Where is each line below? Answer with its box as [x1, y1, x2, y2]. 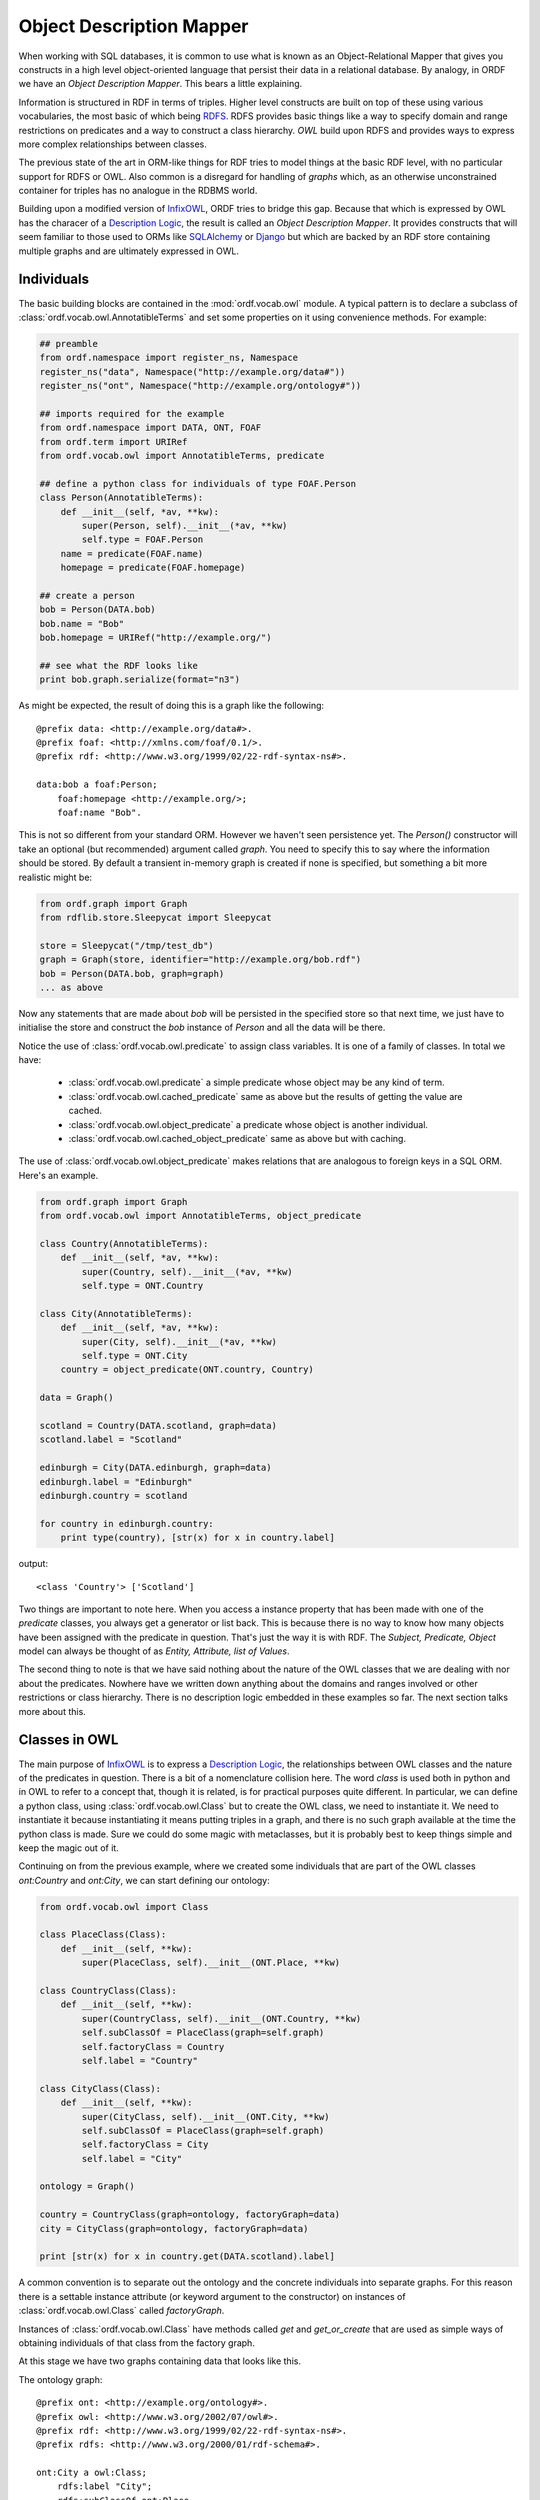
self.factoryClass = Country [81, 2041, 225, 2052]
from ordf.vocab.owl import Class [39, 1901, 209, 1912]
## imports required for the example [39, 408, 225, 419]
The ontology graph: [18, 2373, 103, 2385]
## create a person [39, 590, 135, 601]
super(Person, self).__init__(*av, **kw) [81, 520, 288, 531]
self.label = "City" [81, 2153, 183, 2164]
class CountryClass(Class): [39, 1985, 177, 1996]
